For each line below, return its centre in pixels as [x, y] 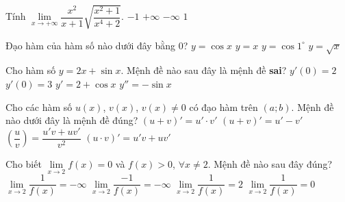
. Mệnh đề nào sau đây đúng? [270, 164]
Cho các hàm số [39, 106]
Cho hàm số [31, 70]
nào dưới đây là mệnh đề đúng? [72, 120]
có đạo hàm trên [223, 106]
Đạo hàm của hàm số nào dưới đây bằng [90, 45]
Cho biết [24, 164]
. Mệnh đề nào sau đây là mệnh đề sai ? [204, 70]
